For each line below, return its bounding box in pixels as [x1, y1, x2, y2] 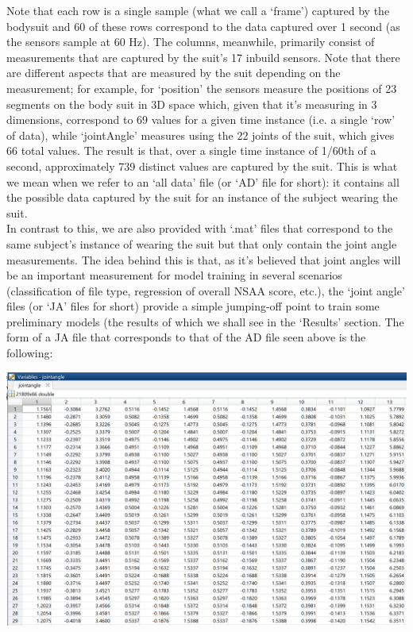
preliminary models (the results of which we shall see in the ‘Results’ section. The [6, 313, 404, 329]
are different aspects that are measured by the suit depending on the [6, 64, 341, 81]
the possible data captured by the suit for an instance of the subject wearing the [6, 189, 398, 206]
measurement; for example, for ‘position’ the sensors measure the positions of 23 [6, 79, 397, 96]
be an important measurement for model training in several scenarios [6, 267, 342, 283]
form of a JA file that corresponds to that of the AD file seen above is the [6, 329, 366, 345]
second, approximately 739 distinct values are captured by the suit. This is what [6, 157, 398, 174]
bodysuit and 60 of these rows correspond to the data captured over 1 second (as [6, 17, 400, 34]
